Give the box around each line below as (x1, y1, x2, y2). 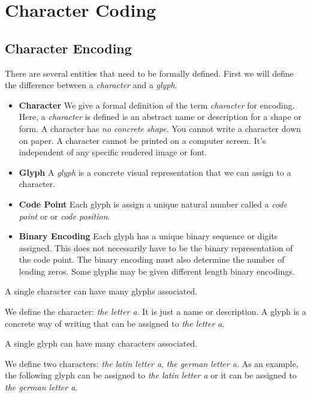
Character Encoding (5, 38, 132, 57)
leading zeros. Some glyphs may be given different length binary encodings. (19, 264, 295, 277)
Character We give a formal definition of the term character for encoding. (19, 98, 295, 111)
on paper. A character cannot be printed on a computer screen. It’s (19, 134, 266, 146)
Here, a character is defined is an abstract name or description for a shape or (19, 110, 302, 123)
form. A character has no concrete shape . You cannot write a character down (19, 122, 301, 134)
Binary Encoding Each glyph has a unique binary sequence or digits (19, 230, 278, 242)
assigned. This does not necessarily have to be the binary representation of (19, 241, 293, 254)
